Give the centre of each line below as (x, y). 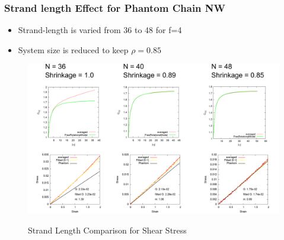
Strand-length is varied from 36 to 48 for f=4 (100, 30)
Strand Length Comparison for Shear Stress (107, 230)
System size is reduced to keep (73, 49)
